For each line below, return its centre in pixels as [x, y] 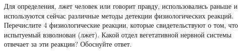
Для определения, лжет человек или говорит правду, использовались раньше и [121, 6]
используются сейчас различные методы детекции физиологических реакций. [119, 15]
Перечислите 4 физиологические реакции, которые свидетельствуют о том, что [121, 25]
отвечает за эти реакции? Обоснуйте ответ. [68, 44]
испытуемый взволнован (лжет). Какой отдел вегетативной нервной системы [118, 34]
